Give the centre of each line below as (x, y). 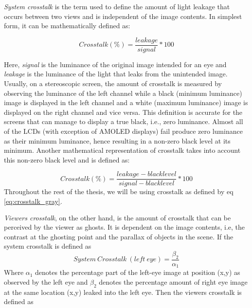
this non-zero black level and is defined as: (67, 159)
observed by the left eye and (46, 281)
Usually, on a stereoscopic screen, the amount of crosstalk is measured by (113, 83)
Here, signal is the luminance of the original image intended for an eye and (115, 64)
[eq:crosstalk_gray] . (33, 201)
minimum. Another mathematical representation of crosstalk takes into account (122, 150)
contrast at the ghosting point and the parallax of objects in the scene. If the (119, 236)
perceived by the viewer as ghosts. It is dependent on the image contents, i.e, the (125, 227)
